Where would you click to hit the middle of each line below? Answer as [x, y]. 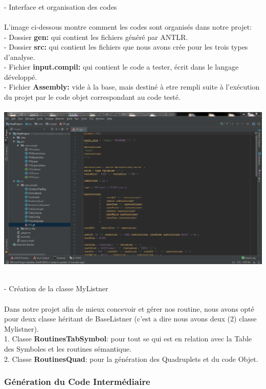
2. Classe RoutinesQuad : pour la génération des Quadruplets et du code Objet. [131, 359]
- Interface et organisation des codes [61, 6]
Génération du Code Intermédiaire [77, 382]
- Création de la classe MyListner [56, 288]
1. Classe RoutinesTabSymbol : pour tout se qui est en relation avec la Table [128, 339]
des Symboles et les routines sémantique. [68, 348]
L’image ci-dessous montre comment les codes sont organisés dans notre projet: [128, 26]
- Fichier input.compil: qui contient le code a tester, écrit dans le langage [121, 67]
